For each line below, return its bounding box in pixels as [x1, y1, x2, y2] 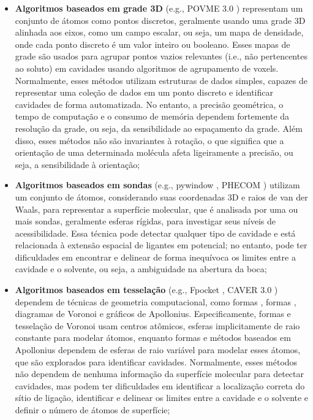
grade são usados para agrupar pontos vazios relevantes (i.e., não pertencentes [15, 50, 307, 63]
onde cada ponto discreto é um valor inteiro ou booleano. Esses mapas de [15, 37, 290, 50]
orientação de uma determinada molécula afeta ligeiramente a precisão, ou [15, 146, 293, 159]
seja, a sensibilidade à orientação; [15, 158, 140, 170]
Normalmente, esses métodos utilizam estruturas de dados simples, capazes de [15, 74, 307, 86]
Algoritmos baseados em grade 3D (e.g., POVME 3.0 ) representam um [15, 2, 303, 14]
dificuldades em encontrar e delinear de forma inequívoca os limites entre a [15, 250, 296, 263]
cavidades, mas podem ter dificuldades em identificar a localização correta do [15, 379, 305, 392]
